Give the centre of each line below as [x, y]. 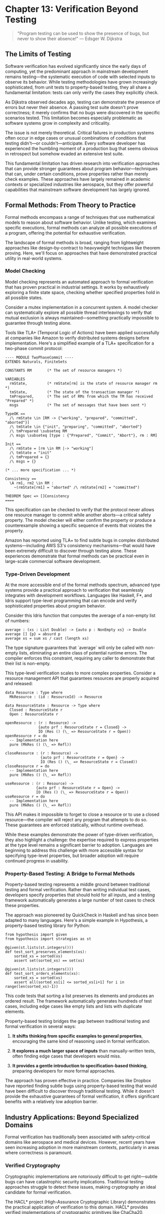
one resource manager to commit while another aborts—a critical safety [78, 515]
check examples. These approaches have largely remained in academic [78, 179]
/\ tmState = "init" [31, 453]
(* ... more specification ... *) [41, 470]
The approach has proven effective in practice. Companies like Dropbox [78, 1081]
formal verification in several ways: [41, 1026]
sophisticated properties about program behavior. [55, 606]
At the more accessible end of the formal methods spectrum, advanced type [83, 585]
